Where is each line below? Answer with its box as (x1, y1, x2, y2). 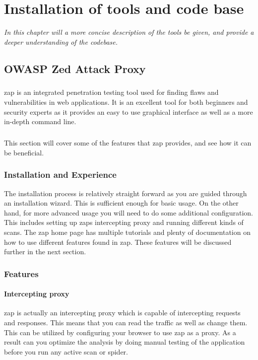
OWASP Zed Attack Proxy (4, 61, 146, 76)
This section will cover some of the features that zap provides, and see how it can (4, 138, 252, 148)
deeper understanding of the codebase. (4, 36, 118, 47)
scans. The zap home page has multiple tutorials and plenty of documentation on (4, 227, 251, 237)
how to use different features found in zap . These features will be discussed (4, 236, 232, 247)
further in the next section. (4, 246, 86, 257)
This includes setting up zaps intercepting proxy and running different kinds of (4, 217, 244, 227)
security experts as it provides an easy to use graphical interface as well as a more (4, 106, 253, 117)
